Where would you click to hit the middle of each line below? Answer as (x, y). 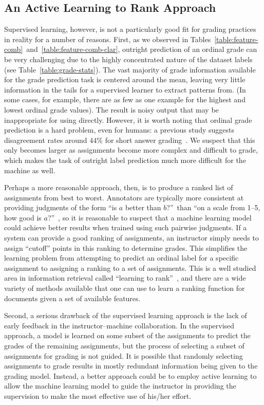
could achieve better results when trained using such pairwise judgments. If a (126, 227)
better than (143, 207)
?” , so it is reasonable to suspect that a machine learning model (149, 217)
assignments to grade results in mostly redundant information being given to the (131, 366)
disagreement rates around (46, 140)
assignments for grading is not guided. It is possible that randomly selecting (124, 355)
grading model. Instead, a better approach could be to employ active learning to (130, 375)
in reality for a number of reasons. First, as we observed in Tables (108, 39)
